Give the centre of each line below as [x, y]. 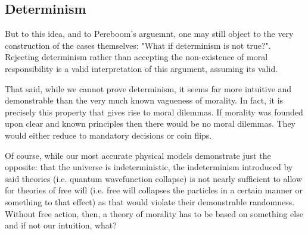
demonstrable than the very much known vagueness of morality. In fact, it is [144, 100]
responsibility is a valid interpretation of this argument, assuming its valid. [141, 68]
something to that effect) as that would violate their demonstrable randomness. [150, 201]
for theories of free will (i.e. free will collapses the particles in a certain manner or [154, 190]
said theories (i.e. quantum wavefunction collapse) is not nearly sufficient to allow [153, 178]
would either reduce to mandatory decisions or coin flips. [108, 135]
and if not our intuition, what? [61, 225]
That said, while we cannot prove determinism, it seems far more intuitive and [148, 88]
